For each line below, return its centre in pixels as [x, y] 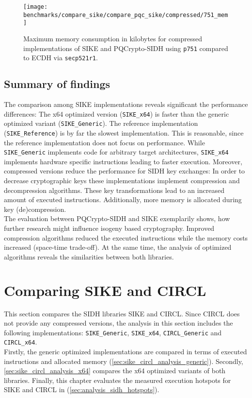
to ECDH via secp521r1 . [61, 58]
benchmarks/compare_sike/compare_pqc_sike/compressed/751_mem [126, 15]
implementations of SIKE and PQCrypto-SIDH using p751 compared [126, 48]
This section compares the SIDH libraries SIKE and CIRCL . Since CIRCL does [122, 313]
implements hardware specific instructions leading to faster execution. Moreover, [123, 161]
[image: [36, 7]
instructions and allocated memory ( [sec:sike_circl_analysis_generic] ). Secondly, [124, 361]
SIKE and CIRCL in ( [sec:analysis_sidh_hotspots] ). [82, 389]
